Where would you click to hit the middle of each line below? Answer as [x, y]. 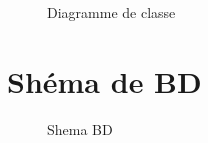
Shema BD [80, 128]
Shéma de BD [104, 80]
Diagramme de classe [111, 12]
